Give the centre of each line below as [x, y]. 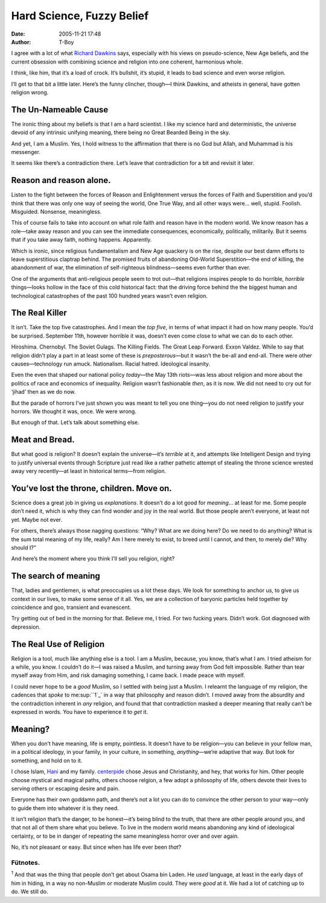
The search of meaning [56, 576]
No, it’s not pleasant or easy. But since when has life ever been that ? [96, 847]
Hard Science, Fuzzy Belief [80, 16]
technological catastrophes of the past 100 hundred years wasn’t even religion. [110, 295]
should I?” [24, 547]
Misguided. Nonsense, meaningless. [56, 212]
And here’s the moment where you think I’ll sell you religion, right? [93, 559]
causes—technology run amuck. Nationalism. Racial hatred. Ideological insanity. [111, 364]
